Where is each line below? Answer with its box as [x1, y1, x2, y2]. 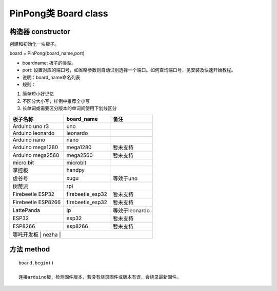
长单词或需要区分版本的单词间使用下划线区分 [22, 105, 117, 112]
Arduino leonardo [12, 129, 55, 136]
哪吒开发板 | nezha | [12, 231, 61, 238]
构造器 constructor [9, 27, 70, 36]
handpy [66, 166, 85, 173]
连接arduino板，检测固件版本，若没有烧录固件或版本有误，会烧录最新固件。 [18, 274, 182, 280]
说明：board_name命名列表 [22, 74, 81, 80]
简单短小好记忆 [22, 90, 54, 97]
